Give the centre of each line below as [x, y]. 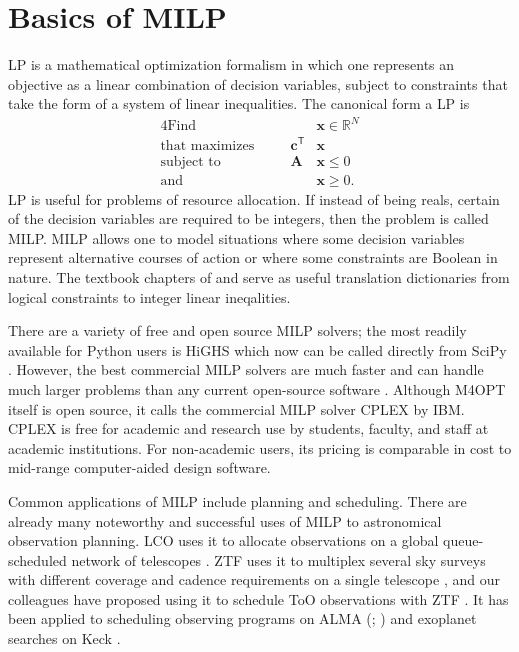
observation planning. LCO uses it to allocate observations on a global [223, 540]
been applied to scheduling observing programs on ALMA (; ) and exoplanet [242, 618]
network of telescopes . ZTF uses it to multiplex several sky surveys [278, 559]
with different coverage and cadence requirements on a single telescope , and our [254, 579]
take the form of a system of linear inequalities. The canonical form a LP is [239, 103]
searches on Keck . [64, 638]
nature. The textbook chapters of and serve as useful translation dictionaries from [259, 276]
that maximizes [207, 145]
